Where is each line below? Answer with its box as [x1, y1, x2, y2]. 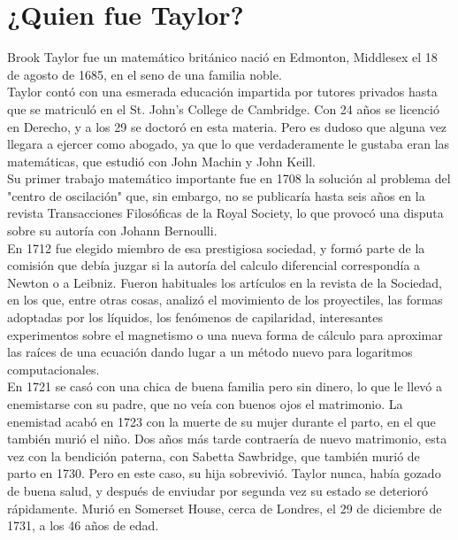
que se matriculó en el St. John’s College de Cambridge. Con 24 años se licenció [7, 99, 439, 118]
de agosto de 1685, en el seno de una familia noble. [7, 65, 282, 83]
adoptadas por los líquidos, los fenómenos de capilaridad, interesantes [7, 308, 383, 327]
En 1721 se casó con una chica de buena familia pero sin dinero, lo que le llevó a [7, 377, 443, 396]
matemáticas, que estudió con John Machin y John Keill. [7, 151, 316, 170]
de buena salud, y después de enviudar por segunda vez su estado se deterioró [7, 481, 428, 499]
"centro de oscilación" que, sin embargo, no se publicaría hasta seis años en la [7, 186, 425, 204]
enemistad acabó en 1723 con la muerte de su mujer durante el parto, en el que [7, 412, 436, 430]
